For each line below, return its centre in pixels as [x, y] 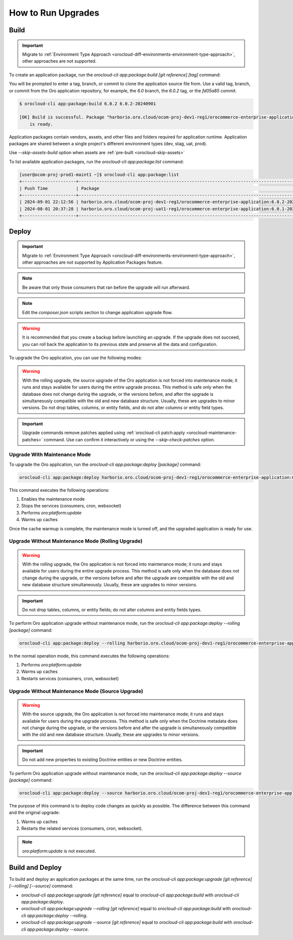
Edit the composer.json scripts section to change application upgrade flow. [97, 312]
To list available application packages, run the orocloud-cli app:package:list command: [96, 161]
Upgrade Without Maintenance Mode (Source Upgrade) [76, 691]
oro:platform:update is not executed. [59, 851]
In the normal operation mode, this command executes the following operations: [90, 656]
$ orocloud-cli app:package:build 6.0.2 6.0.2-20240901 [88, 103]
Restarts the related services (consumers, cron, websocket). [82, 828]
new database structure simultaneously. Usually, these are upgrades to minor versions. [110, 585]
